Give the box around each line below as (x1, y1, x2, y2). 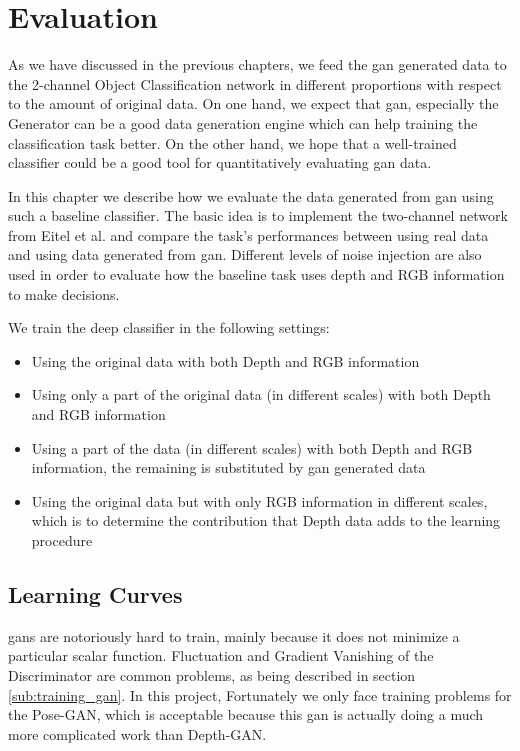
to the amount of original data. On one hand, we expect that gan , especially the (8, 93, 499, 114)
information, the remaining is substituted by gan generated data (31, 457, 426, 478)
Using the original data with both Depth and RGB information (31, 350, 420, 371)
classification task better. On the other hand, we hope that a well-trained (8, 132, 457, 153)
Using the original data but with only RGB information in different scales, (31, 490, 488, 511)
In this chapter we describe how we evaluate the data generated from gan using (8, 185, 494, 206)
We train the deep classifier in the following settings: (8, 317, 330, 338)
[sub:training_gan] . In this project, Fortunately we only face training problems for (8, 684, 512, 705)
